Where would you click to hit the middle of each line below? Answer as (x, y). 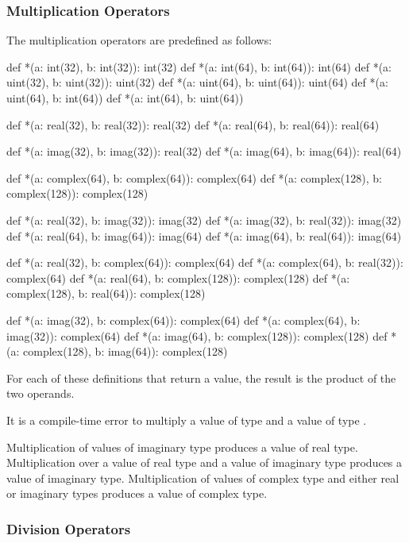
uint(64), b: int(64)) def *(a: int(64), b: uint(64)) (125, 98)
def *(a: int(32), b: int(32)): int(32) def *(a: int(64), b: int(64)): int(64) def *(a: (199, 66)
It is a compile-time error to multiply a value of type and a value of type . (187, 420)
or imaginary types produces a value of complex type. (137, 493)
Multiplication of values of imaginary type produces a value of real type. (182, 447)
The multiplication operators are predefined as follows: (139, 40)
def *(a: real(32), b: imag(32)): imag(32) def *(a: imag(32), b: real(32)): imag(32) (204, 220)
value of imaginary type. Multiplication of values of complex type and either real (203, 478)
